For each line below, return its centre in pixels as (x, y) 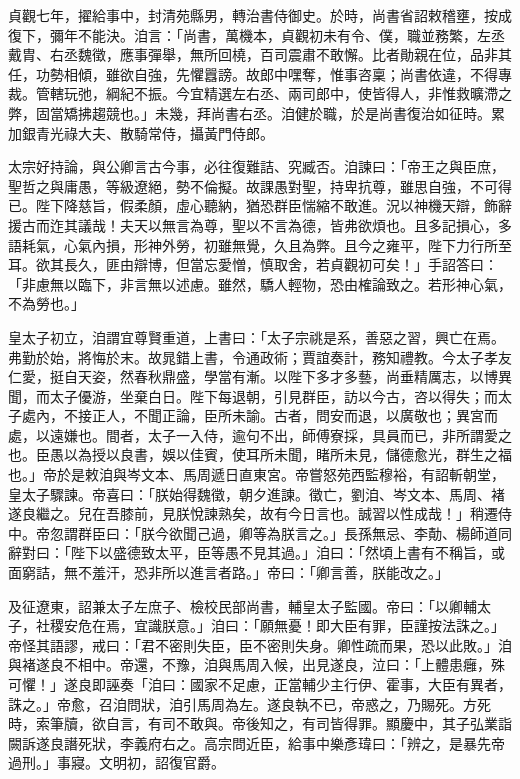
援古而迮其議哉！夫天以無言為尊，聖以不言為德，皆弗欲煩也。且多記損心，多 (260, 224)
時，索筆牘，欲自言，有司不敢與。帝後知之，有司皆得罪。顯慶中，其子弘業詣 (260, 723)
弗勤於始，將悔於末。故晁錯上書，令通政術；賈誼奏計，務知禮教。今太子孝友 (260, 356)
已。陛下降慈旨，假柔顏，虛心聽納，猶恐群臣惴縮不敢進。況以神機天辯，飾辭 (260, 205)
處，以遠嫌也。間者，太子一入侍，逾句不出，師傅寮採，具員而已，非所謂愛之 (260, 434)
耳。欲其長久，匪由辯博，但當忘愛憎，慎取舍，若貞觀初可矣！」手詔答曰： (253, 264)
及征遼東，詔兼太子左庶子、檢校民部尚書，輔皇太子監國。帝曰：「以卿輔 (242, 605)
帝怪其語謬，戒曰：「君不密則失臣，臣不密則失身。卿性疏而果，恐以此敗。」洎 (260, 644)
